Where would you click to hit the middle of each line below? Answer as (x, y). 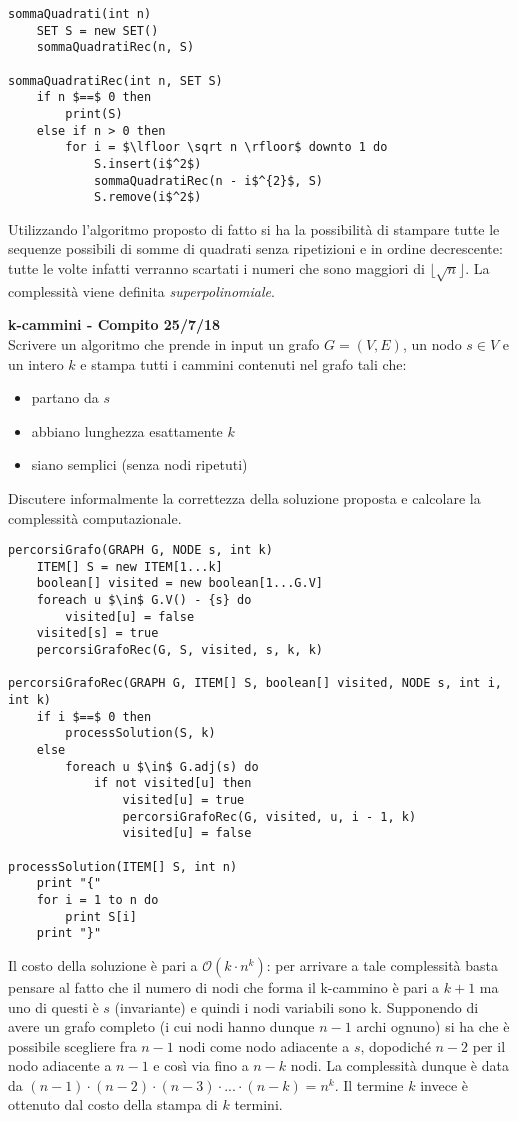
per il (489, 1045)
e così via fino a (201, 1065)
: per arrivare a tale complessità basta (382, 964)
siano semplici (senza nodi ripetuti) (139, 464)
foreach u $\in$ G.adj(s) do (162, 766)
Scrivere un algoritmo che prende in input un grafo (164, 344)
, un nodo (432, 344)
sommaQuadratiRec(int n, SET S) (115, 80)
